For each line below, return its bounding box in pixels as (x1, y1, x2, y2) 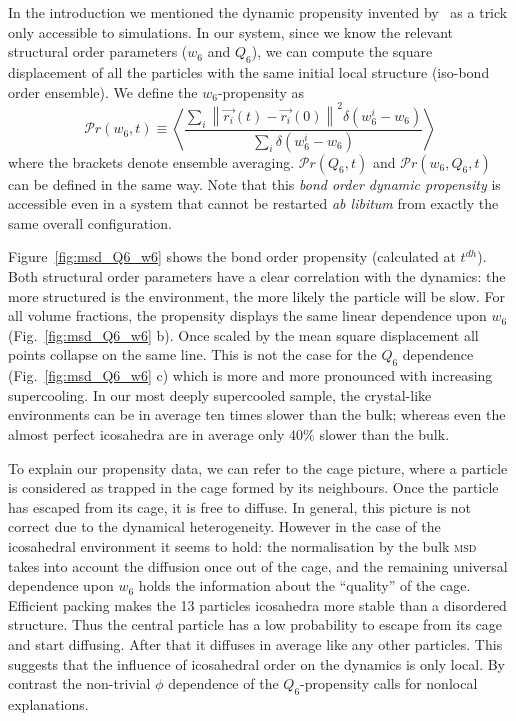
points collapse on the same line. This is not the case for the (8, 344, 377, 365)
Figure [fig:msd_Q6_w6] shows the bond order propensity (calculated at (8, 246, 456, 267)
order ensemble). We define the (8, 81, 198, 102)
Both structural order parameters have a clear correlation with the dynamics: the (8, 266, 506, 287)
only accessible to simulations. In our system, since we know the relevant (8, 21, 454, 42)
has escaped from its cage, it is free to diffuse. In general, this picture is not (8, 496, 472, 517)
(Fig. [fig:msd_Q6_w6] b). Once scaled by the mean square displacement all (8, 324, 479, 345)
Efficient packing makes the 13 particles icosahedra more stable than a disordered (8, 594, 507, 615)
